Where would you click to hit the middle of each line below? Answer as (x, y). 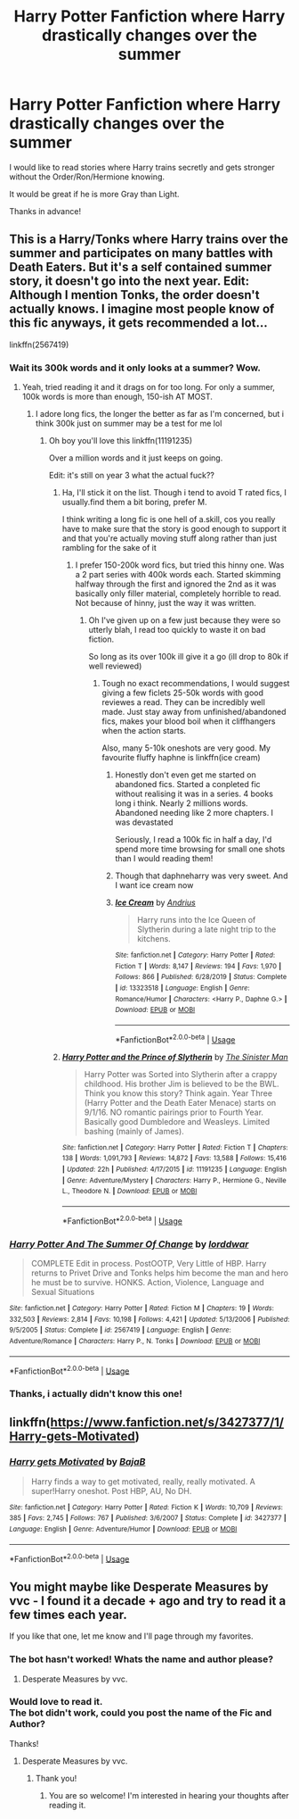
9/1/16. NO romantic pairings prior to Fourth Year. (174, 1112)
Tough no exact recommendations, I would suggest (196, 684)
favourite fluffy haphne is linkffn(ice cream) (181, 758)
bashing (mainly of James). (134, 1131)
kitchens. (154, 939)
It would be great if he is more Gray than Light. (94, 194)
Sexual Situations (63, 1292)
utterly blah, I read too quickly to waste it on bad (177, 630)
